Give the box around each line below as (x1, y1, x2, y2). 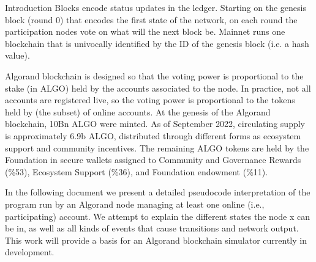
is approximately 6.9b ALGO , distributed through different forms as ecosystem (5, 129, 301, 142)
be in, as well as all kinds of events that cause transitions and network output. (5, 222, 299, 235)
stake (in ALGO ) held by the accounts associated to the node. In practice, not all (5, 81, 311, 94)
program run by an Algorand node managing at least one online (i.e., (5, 197, 265, 210)
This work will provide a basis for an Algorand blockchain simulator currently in (5, 233, 307, 246)
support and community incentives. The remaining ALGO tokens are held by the (5, 141, 309, 154)
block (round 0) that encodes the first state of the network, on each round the (5, 13, 298, 26)
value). (5, 49, 30, 62)
